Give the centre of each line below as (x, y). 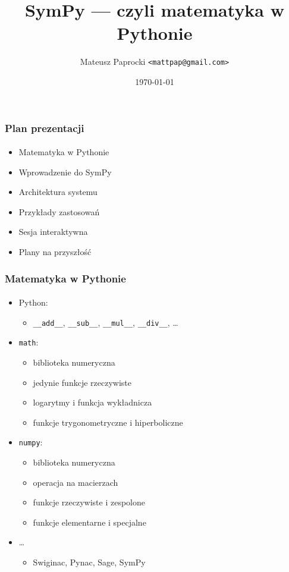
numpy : (31, 442)
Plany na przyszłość (55, 252)
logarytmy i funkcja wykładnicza (92, 402)
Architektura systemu (58, 192)
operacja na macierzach (76, 482)
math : (29, 342)
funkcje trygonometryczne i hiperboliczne (108, 422)
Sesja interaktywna (53, 232)
